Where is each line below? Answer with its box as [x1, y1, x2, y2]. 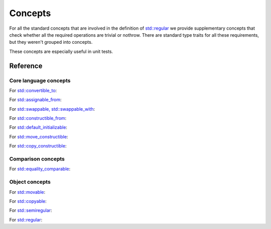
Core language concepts [9, 77, 71, 84]
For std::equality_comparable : [9, 166, 70, 172]
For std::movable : [9, 189, 46, 195]
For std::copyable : [9, 198, 47, 204]
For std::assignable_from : [9, 97, 62, 103]
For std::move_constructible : [9, 133, 68, 139]
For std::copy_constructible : [9, 143, 67, 149]
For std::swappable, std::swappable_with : [9, 106, 95, 112]
